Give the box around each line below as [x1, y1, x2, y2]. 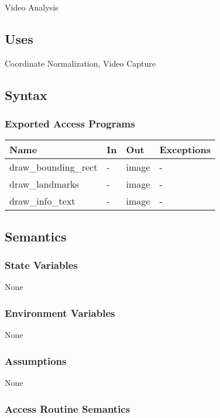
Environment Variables [5, 305, 115, 320]
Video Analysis [5, 1, 59, 13]
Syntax [5, 85, 47, 103]
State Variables [5, 258, 78, 272]
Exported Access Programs [5, 116, 135, 131]
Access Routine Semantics [5, 401, 130, 416]
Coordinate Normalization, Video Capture [5, 57, 156, 69]
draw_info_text [9, 194, 75, 208]
